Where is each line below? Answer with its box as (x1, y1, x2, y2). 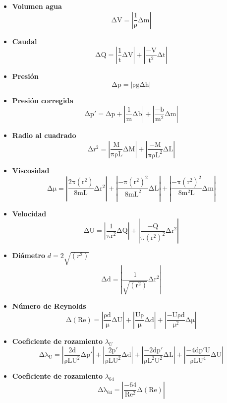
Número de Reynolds (12, 301, 86, 311)
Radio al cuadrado (12, 130, 76, 140)
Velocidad (12, 208, 47, 218)
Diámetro (12, 250, 46, 261)
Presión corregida (12, 95, 74, 105)
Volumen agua (12, 1, 62, 11)
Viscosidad (12, 165, 50, 175)
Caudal (12, 36, 37, 46)
